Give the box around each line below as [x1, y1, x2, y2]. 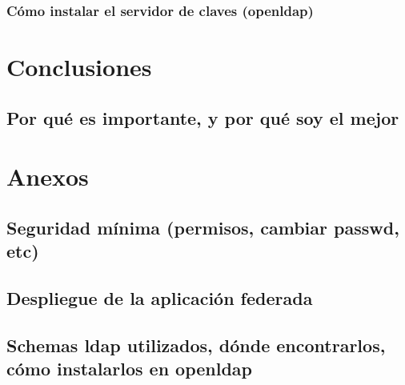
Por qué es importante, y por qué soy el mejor [6, 105, 399, 130]
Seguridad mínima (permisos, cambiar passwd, [6, 215, 399, 239]
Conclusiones [6, 50, 152, 83]
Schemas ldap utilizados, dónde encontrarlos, [6, 332, 386, 357]
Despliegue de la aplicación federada [6, 285, 313, 310]
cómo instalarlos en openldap [6, 356, 253, 381]
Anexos [6, 160, 89, 193]
